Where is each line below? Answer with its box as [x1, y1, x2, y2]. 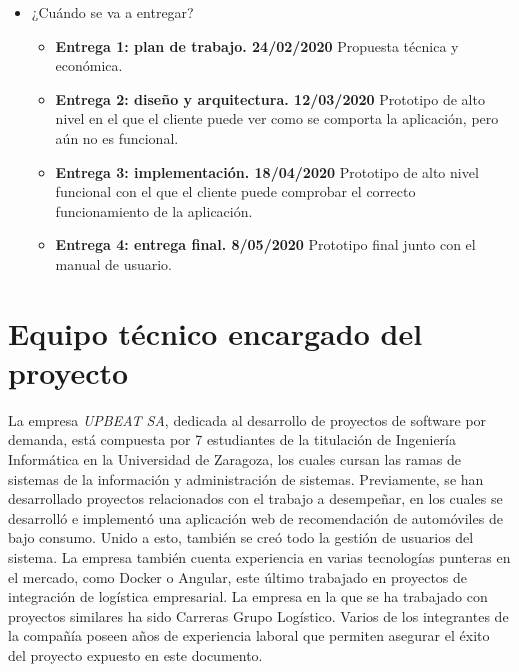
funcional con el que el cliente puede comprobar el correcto [55, 181, 416, 202]
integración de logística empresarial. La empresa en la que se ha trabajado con [8, 586, 488, 607]
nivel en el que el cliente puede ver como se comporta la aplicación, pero [55, 108, 499, 129]
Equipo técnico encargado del [8, 312, 423, 353]
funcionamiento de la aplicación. [55, 200, 253, 221]
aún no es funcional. [55, 127, 179, 148]
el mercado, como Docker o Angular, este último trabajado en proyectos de [8, 566, 468, 587]
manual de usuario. [55, 253, 173, 274]
